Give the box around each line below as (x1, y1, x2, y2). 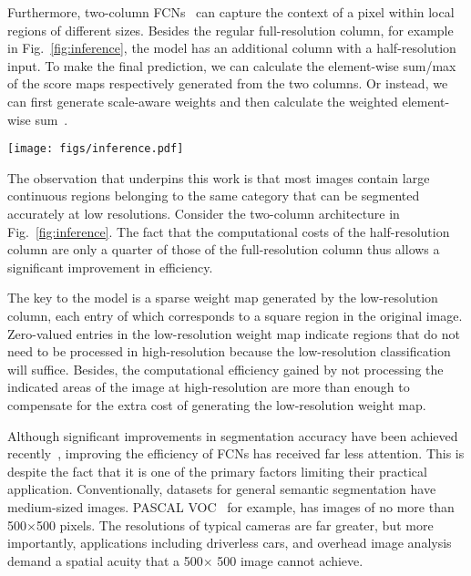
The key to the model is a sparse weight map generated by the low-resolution (7, 288, 438, 307)
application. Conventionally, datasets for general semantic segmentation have (7, 479, 436, 499)
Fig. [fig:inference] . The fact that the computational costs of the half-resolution (7, 221, 450, 241)
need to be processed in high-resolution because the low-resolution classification (7, 342, 451, 361)
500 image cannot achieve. (217, 550, 363, 570)
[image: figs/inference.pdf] (7, 142, 184, 156)
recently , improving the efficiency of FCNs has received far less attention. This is (7, 444, 465, 463)
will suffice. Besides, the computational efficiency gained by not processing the (7, 359, 444, 378)
